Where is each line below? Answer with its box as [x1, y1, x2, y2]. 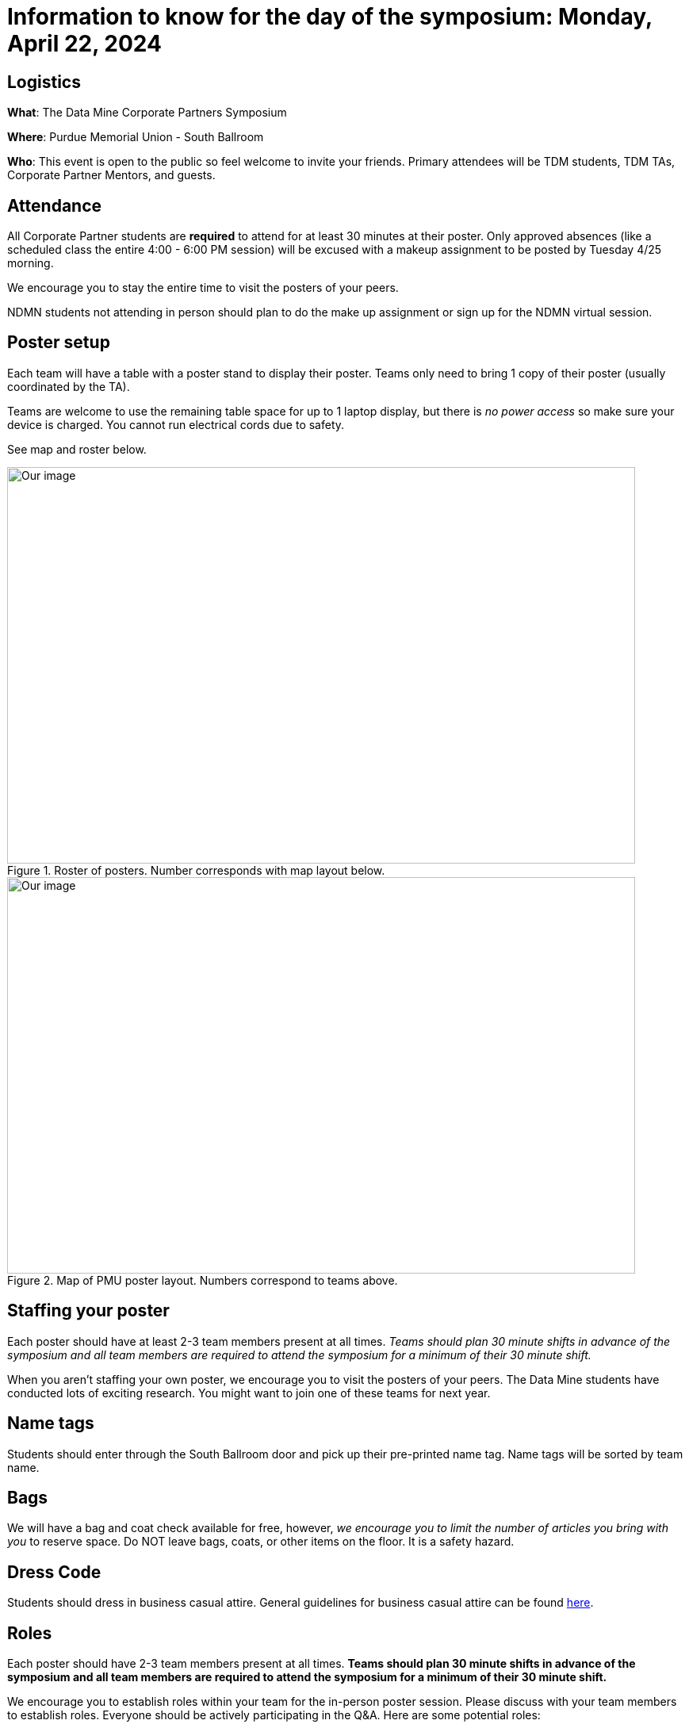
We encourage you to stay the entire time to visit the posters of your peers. [7, 281, 399, 295]
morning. [7, 256, 54, 270]
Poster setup [7, 332, 110, 353]
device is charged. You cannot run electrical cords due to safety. [7, 417, 345, 431]
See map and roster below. [7, 442, 147, 456]
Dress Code [7, 1561, 101, 1582]
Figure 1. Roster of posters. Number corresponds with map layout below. [7, 863, 385, 877]
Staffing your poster [7, 1301, 170, 1321]
